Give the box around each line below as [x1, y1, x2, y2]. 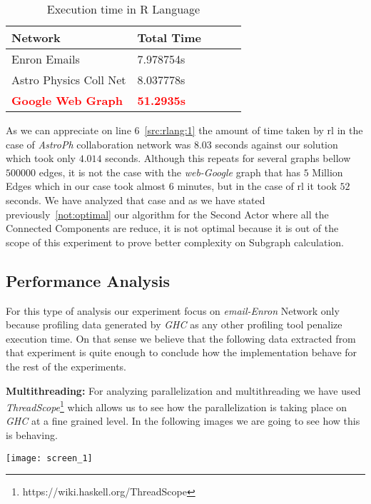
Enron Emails [11, 51, 80, 67]
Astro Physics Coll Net [11, 71, 126, 88]
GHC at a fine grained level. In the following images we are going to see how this [6, 413, 360, 428]
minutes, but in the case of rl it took [177, 178, 337, 193]
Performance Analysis [6, 269, 170, 291]
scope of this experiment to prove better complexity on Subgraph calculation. [6, 234, 344, 249]
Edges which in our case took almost [6, 178, 166, 193]
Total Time [137, 29, 201, 46]
